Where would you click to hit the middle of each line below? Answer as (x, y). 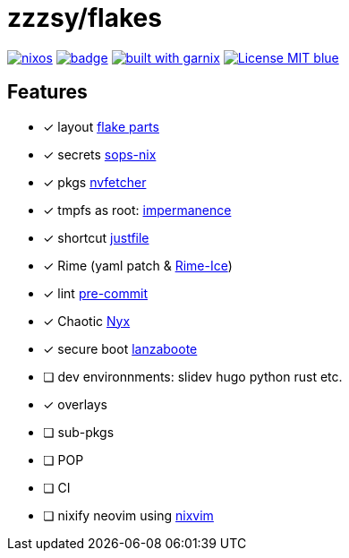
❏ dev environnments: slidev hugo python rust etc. (193, 376)
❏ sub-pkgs (79, 432)
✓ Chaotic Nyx (87, 321)
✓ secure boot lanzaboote (120, 348)
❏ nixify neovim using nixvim (128, 515)
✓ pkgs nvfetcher (95, 182)
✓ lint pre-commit (95, 293)
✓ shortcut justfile (96, 237)
